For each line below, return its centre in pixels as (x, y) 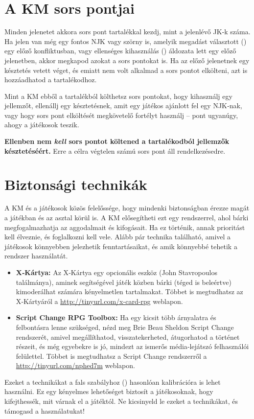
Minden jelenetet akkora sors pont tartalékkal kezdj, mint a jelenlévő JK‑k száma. (127, 32)
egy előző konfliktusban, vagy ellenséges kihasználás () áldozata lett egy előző (120, 51)
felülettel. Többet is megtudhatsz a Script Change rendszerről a (111, 356)
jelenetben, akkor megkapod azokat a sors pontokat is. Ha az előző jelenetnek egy (127, 60)
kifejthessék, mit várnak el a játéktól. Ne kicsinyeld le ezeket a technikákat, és (121, 401)
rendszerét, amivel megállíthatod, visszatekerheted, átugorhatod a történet (128, 337)
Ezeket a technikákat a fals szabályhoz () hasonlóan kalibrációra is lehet (113, 382)
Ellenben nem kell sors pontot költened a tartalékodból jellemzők (117, 141)
